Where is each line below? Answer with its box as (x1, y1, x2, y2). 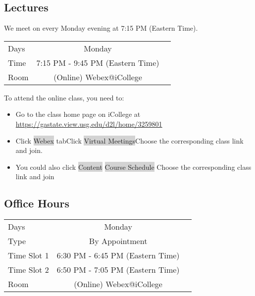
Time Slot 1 (8, 249, 49, 261)
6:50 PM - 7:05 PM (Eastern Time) (56, 264, 180, 276)
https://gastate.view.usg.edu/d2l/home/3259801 (15, 118, 162, 129)
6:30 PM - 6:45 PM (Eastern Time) (56, 249, 180, 261)
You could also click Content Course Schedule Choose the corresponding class (15, 161, 252, 172)
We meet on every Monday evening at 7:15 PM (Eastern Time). (4, 23, 198, 33)
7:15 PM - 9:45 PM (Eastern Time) (36, 56, 159, 68)
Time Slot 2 (8, 264, 49, 276)
